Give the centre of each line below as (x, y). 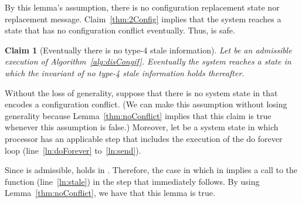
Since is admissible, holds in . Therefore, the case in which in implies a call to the (151, 170)
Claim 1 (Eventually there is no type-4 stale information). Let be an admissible (148, 50)
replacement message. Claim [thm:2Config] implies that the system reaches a (143, 18)
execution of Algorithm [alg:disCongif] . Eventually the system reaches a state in (148, 61)
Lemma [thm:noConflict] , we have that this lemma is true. (110, 193)
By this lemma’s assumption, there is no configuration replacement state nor (142, 7)
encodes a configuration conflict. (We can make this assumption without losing (146, 104)
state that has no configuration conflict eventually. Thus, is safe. (120, 30)
